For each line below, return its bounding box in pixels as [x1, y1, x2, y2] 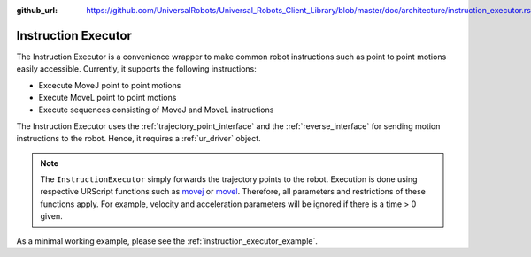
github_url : [16, 5, 58, 15]
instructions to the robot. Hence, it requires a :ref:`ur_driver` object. [16, 133, 261, 144]
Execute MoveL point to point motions [38, 93, 177, 103]
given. [40, 211, 64, 222]
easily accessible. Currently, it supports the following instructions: [16, 64, 257, 74]
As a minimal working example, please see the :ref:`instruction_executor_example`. [16, 235, 319, 246]
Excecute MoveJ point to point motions [38, 79, 181, 90]
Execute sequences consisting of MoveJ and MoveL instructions [38, 104, 274, 115]
